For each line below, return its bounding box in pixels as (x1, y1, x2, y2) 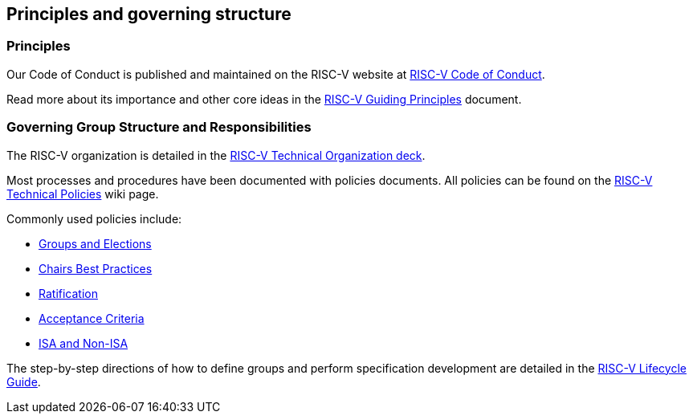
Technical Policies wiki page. (6, 186, 159, 201)
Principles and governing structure (6, 4, 291, 24)
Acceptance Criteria (39, 311, 145, 325)
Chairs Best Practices (39, 261, 153, 275)
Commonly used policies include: (6, 211, 182, 226)
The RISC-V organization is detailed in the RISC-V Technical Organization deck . (6, 148, 426, 162)
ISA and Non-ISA (39, 336, 128, 350)
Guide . (6, 374, 41, 389)
